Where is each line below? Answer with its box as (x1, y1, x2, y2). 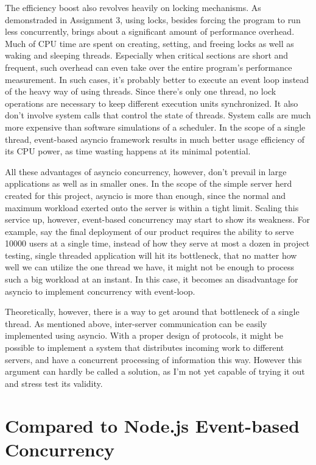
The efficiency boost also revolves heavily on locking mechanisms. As (5, 1, 261, 13)
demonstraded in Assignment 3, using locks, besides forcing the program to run (5, 13, 301, 26)
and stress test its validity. (5, 377, 103, 389)
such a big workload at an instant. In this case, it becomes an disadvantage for (5, 273, 298, 286)
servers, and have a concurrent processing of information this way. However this (5, 353, 302, 366)
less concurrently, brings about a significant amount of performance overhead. (5, 25, 295, 38)
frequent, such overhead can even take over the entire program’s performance (5, 60, 292, 73)
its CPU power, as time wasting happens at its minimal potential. (5, 145, 251, 157)
